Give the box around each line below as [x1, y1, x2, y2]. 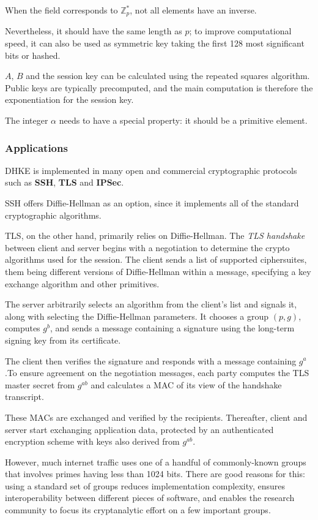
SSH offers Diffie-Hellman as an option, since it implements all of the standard [5, 197, 299, 209]
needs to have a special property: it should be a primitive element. [59, 114, 308, 127]
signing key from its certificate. [5, 333, 121, 346]
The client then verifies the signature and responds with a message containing [5, 354, 297, 367]
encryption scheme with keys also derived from [5, 435, 180, 448]
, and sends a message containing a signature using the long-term [50, 322, 295, 334]
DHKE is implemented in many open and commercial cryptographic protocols [5, 164, 297, 176]
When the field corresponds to [5, 4, 118, 16]
